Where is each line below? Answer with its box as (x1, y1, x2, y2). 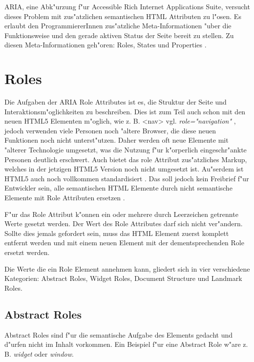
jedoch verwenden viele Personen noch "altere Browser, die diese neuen (4, 125, 216, 135)
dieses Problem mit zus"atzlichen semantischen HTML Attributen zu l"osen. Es (4, 11, 241, 21)
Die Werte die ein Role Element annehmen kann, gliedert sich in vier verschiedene (4, 263, 250, 274)
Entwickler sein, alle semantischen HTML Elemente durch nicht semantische (4, 183, 233, 193)
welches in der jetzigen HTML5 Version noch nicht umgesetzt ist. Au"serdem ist (4, 164, 244, 174)
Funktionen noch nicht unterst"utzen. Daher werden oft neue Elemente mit (4, 135, 229, 145)
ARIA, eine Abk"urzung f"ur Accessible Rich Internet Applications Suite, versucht (4, 1, 250, 11)
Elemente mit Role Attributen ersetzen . (4, 192, 125, 203)
